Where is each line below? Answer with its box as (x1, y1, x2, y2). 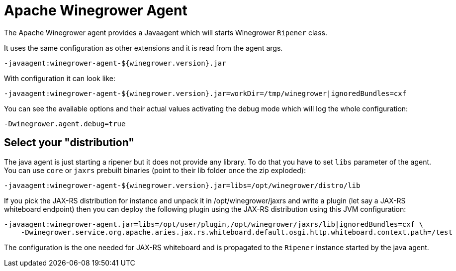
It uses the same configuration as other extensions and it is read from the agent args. (4, 43, 283, 52)
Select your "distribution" (4, 136, 134, 149)
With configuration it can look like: (4, 74, 116, 83)
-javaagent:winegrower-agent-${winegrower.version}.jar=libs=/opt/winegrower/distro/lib (4, 181, 361, 189)
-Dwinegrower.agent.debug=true (4, 119, 126, 128)
